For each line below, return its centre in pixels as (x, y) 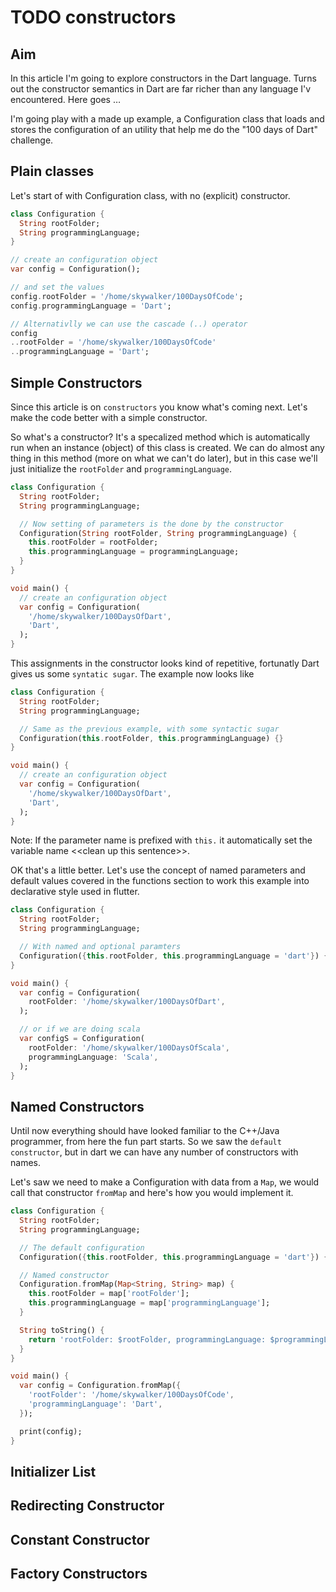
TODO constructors (93, 17)
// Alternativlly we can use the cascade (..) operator (129, 324)
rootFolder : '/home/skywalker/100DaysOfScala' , (129, 1047)
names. (25, 1163)
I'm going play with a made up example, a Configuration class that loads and (167, 119)
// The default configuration (82, 1247)
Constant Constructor (80, 1539)
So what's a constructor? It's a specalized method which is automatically (160, 437)
